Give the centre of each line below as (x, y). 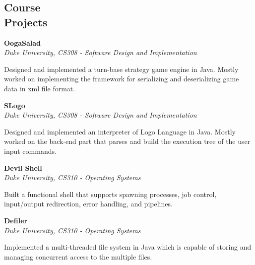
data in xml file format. (40, 88)
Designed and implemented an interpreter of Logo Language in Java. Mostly (120, 131)
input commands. (30, 151)
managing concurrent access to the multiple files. (78, 256)
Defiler (16, 220)
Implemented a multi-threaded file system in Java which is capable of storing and (128, 247)
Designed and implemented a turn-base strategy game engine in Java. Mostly (121, 69)
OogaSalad (23, 42)
